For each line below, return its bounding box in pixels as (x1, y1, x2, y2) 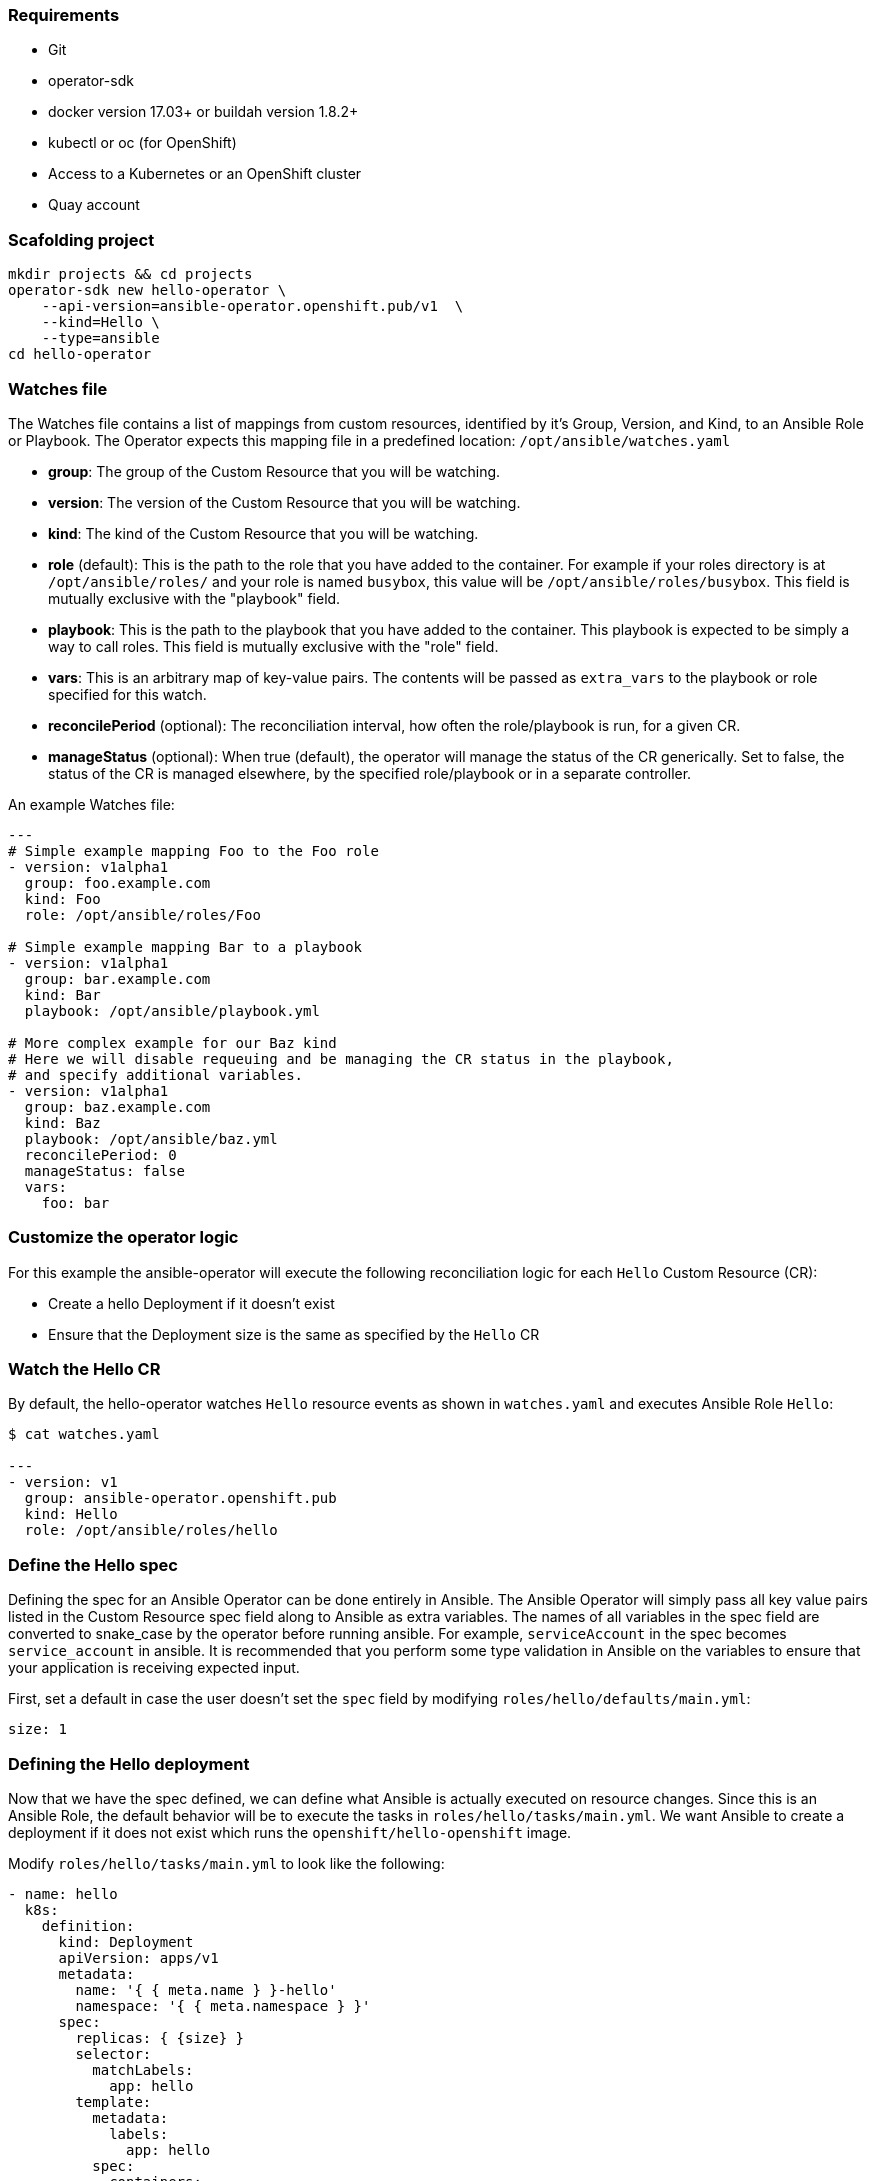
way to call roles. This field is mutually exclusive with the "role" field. (48, 637, 499, 655)
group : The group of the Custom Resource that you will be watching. (48, 462, 501, 480)
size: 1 (8, 1721, 68, 1738)
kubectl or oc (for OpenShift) (48, 134, 237, 152)
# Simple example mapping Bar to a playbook (8, 938, 363, 955)
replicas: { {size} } (75, 2029, 245, 2046)
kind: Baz (24, 1114, 101, 1131)
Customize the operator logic (8, 1227, 239, 1248)
